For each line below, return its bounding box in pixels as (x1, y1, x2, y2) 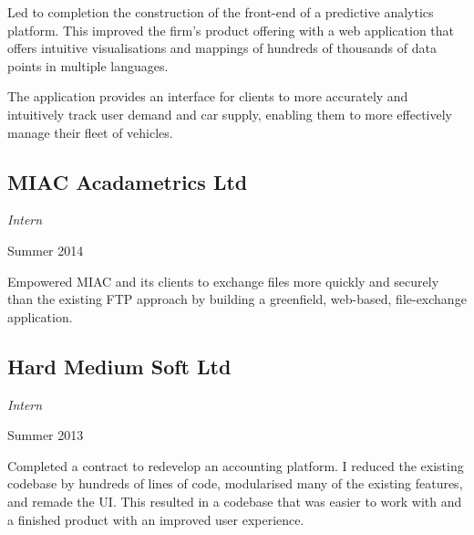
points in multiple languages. (7, 56, 169, 75)
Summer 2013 (7, 425, 84, 445)
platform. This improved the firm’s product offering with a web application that (7, 20, 454, 39)
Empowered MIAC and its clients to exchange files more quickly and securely (7, 271, 439, 290)
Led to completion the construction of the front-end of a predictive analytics (7, 3, 434, 21)
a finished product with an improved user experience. (7, 509, 304, 529)
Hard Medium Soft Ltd (7, 351, 232, 380)
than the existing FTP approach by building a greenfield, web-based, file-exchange (7, 289, 467, 309)
